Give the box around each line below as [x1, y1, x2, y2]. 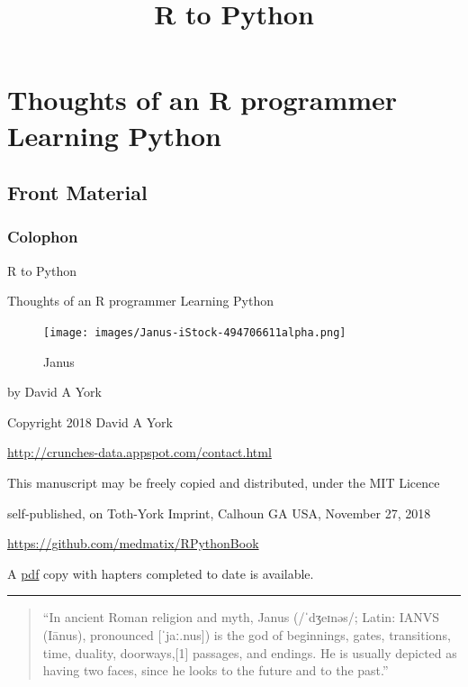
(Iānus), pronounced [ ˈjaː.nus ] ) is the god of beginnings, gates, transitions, [42, 625, 451, 644]
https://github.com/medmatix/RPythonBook [7, 534, 259, 553]
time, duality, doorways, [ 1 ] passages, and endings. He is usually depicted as [42, 643, 457, 662]
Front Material [7, 179, 148, 206]
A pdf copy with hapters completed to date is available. [7, 563, 314, 582]
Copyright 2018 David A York [7, 412, 173, 431]
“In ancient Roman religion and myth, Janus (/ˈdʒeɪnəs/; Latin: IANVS [42, 608, 440, 627]
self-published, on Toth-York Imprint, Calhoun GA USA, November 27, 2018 [7, 503, 431, 522]
